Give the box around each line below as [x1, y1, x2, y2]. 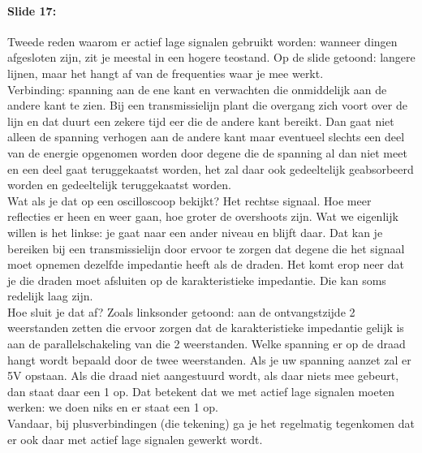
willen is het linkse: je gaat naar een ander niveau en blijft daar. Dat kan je [7, 223, 383, 240]
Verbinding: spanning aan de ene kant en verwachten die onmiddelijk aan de [7, 80, 387, 97]
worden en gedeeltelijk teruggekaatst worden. [7, 176, 231, 193]
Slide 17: [7, 2, 57, 19]
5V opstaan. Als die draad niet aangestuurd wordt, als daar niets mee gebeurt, [7, 367, 399, 384]
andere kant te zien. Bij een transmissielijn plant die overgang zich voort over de [7, 97, 407, 114]
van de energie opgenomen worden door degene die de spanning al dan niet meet [7, 144, 407, 161]
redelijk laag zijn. [7, 287, 93, 304]
